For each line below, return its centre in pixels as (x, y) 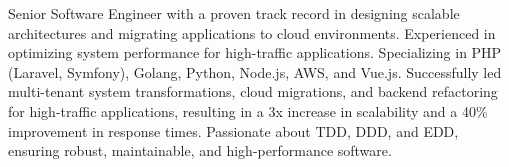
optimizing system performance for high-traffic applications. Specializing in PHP (255, 52)
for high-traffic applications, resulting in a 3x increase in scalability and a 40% (248, 110)
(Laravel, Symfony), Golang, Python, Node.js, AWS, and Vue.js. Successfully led (255, 71)
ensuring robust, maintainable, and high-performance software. (200, 150)
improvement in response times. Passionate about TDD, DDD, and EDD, (233, 130)
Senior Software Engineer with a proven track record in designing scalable (234, 13)
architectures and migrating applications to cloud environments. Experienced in (252, 32)
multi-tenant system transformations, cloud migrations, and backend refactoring (253, 91)
